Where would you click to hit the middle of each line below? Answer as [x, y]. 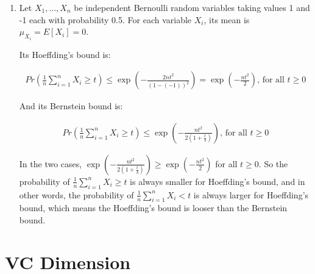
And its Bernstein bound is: [71, 106]
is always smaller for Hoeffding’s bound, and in [218, 181]
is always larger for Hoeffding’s [251, 194]
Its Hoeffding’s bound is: [65, 54]
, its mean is [227, 19]
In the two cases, [51, 163]
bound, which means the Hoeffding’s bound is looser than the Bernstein [153, 208]
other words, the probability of [76, 194]
